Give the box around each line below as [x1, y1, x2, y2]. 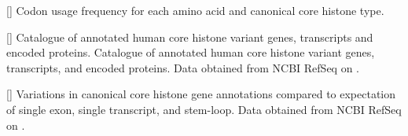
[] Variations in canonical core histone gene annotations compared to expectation [6, 86, 396, 102]
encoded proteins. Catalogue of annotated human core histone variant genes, [6, 44, 375, 61]
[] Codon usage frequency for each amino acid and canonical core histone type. [6, 2, 384, 18]
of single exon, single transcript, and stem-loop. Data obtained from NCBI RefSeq [6, 101, 402, 117]
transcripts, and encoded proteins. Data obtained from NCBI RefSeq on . [6, 59, 359, 75]
